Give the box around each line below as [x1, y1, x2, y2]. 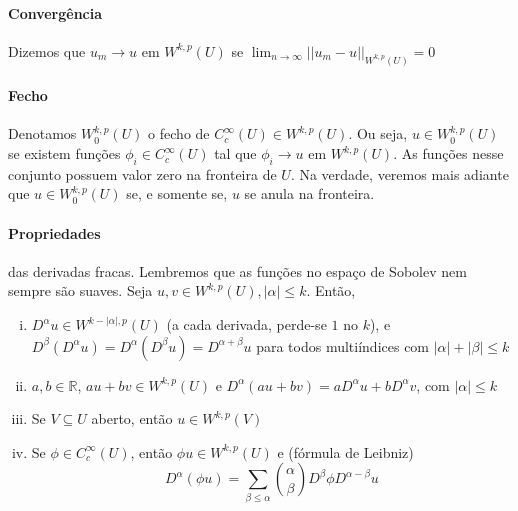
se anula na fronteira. [244, 183, 375, 204]
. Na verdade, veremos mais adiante [290, 163, 509, 184]
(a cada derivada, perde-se [166, 314, 327, 335]
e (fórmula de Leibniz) [277, 441, 414, 462]
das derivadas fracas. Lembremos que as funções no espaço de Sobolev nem [8, 260, 467, 281]
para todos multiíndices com [256, 335, 430, 356]
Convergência [8, 2, 103, 23]
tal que [214, 143, 257, 164]
